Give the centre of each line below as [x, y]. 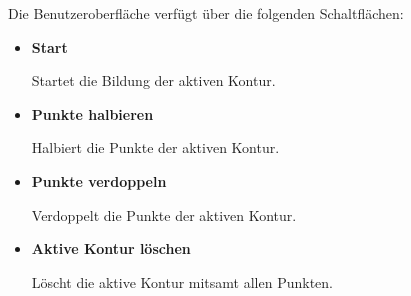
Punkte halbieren [92, 113]
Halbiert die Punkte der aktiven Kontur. [155, 147]
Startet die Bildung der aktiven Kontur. [153, 80]
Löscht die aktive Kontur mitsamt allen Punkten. [182, 281]
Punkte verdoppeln [99, 180]
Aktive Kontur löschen [111, 248]
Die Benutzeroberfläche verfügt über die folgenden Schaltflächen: [206, 13]
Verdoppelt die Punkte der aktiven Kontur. [164, 214]
